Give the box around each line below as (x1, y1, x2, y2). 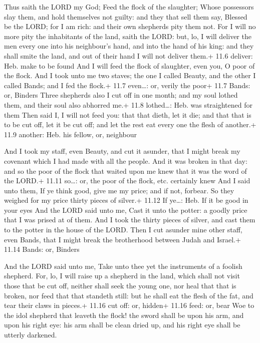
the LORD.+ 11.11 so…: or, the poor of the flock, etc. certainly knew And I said (4, 175, 250, 186)
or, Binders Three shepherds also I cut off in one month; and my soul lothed (4, 90, 238, 100)
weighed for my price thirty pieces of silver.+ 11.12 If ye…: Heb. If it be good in (4, 195, 248, 205)
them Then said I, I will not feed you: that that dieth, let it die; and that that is (4, 109, 251, 120)
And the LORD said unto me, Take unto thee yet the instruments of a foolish (4, 260, 242, 271)
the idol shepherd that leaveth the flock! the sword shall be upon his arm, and (4, 309, 244, 320)
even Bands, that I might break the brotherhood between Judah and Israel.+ (4, 234, 241, 244)
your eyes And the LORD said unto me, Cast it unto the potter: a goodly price (4, 204, 247, 215)
